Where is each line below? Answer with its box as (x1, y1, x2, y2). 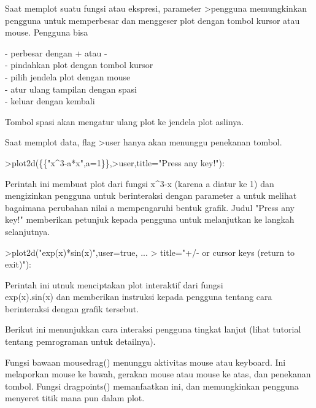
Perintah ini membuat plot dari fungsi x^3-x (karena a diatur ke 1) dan (5, 177, 274, 190)
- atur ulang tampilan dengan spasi (5, 82, 137, 95)
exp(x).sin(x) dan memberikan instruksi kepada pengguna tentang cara (5, 290, 272, 303)
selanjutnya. (5, 225, 50, 237)
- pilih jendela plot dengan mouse (5, 70, 131, 83)
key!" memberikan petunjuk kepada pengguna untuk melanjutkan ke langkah (5, 213, 295, 226)
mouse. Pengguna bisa (5, 26, 88, 39)
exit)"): (5, 258, 31, 271)
